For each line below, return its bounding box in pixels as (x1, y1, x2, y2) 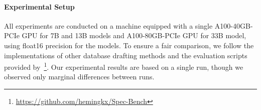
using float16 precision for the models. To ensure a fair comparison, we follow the (4, 40, 254, 50)
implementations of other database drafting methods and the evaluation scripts (4, 50, 247, 60)
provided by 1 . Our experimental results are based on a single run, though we (4, 60, 243, 72)
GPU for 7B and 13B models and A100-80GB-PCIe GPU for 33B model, (22, 30, 246, 41)
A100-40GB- (214, 20, 253, 31)
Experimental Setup (4, 1, 75, 12)
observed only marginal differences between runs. (4, 71, 155, 82)
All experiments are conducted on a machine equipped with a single (4, 20, 213, 31)
